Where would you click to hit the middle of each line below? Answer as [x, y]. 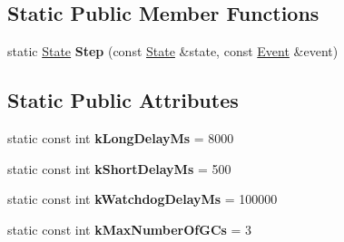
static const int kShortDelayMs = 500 [119, 168]
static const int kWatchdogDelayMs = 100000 [143, 199]
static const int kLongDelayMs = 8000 [121, 138]
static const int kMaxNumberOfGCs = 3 [130, 229]
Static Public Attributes [123, 100]
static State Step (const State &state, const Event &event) [173, 51]
